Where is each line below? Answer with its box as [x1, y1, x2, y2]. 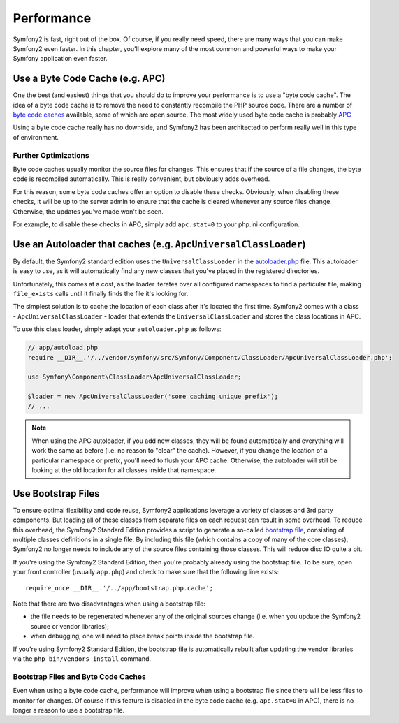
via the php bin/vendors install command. [13, 655, 152, 663]
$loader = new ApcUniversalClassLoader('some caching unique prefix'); [27, 393, 279, 401]
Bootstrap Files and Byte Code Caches [13, 671, 146, 681]
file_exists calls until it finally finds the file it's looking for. [13, 289, 189, 298]
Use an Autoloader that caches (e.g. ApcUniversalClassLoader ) [13, 238, 306, 250]
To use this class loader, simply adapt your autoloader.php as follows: [13, 325, 222, 333]
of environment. [13, 133, 59, 141]
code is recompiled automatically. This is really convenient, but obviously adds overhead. [13, 175, 270, 183]
